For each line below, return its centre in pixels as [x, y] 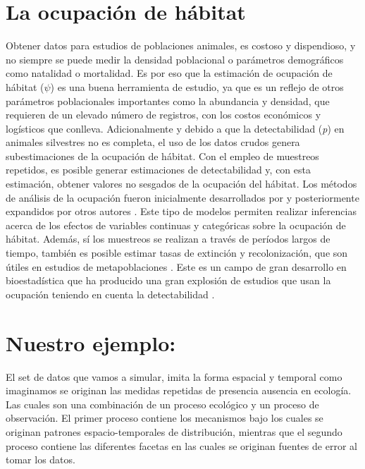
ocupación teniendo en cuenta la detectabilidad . [110, 294]
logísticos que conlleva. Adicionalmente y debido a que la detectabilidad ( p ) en [175, 128]
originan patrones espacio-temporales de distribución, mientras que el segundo [174, 431]
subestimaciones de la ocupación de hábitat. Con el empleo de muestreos [162, 156]
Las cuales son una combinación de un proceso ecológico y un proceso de [162, 404]
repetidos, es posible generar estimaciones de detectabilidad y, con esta [158, 170]
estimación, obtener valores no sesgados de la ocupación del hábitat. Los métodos [181, 184]
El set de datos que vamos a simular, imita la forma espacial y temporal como [174, 376]
